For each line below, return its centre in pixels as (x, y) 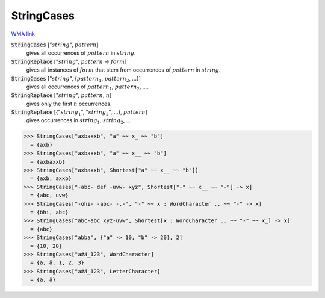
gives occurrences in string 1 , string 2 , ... (79, 121)
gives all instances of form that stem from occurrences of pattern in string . (123, 70)
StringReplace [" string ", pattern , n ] (61, 95)
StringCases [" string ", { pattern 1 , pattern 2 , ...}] (76, 79)
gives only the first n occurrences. (69, 104)
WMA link (23, 34)
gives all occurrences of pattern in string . (81, 53)
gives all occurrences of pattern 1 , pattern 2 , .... (87, 87)
